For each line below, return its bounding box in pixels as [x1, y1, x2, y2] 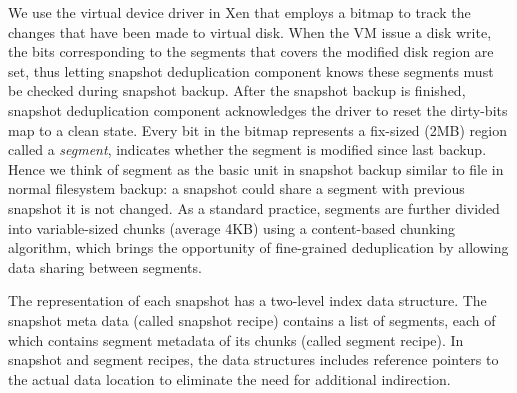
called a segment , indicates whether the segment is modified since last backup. [8, 139, 487, 160]
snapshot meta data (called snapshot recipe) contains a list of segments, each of [8, 309, 496, 330]
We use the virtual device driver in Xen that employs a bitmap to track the [8, 2, 471, 22]
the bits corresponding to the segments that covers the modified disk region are [8, 41, 494, 62]
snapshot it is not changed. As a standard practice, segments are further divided [8, 197, 500, 218]
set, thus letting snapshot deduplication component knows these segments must [8, 60, 494, 81]
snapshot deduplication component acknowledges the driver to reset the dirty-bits [8, 99, 508, 120]
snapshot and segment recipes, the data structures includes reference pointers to [8, 349, 499, 370]
